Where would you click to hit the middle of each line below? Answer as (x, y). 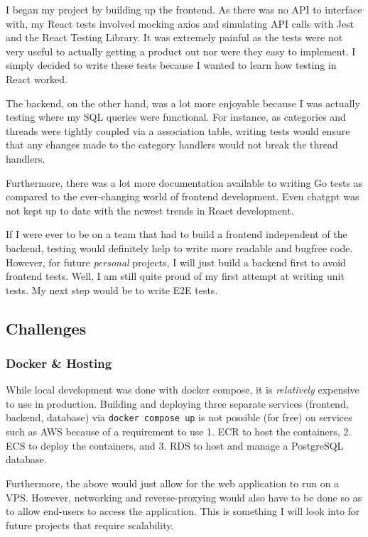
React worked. (37, 78)
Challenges (46, 328)
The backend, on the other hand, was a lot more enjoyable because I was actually (183, 103)
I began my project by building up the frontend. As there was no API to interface (184, 9)
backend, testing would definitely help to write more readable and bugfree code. (179, 248)
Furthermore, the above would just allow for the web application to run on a (173, 483)
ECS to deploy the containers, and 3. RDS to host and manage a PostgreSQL (175, 445)
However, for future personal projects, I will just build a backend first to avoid (176, 262)
